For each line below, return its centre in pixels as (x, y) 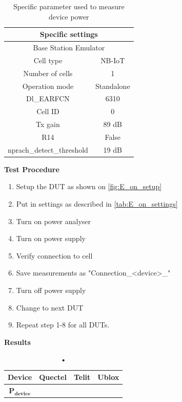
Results (17, 342)
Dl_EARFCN (48, 98)
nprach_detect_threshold (48, 149)
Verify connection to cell (54, 255)
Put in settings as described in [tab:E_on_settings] (97, 204)
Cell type (48, 60)
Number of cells (48, 73)
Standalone (113, 86)
